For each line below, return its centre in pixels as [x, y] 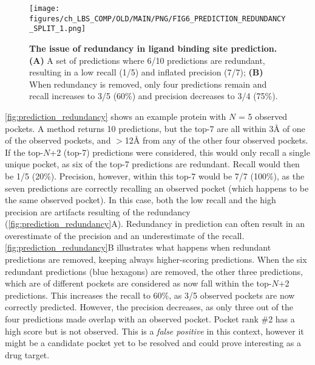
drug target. [27, 354]
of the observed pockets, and [58, 140]
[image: [45, 9]
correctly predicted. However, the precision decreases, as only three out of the [149, 307]
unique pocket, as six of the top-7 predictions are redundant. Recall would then [152, 164]
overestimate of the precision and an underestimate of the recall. [125, 235]
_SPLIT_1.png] [58, 29]
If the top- [24, 152]
